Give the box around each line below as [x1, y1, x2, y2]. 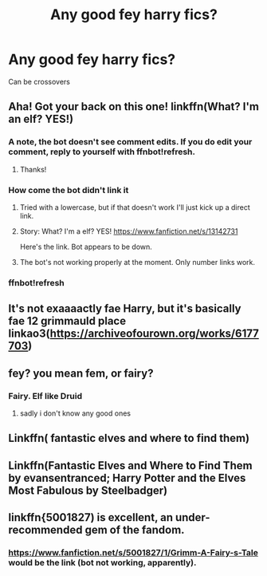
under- [175, 511, 210, 524]
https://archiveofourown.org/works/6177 [49, 327, 259, 341]
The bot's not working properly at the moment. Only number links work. [19, 257, 256, 266]
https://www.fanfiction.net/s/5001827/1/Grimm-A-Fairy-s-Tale [8, 547, 259, 558]
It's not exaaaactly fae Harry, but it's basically [8, 302, 241, 316]
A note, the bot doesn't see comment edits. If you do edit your [8, 136, 253, 148]
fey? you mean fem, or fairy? [8, 366, 154, 380]
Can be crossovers [8, 77, 70, 86]
